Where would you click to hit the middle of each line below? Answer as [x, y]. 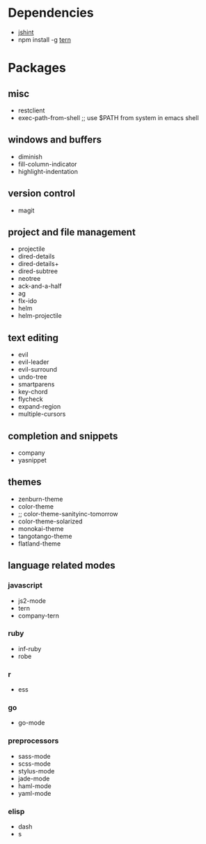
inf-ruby [30, 648]
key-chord [33, 392]
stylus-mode [36, 771]
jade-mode [34, 778]
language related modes [62, 566]
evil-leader [33, 362]
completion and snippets [63, 436]
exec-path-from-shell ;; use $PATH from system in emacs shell [108, 117]
